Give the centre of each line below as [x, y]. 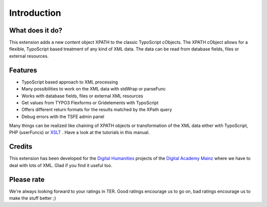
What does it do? [36, 30]
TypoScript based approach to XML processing [70, 82]
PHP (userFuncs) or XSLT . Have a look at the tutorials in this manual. [79, 132]
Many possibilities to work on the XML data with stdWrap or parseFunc [94, 89]
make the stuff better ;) [33, 198]
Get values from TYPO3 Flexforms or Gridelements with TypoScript [90, 103]
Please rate [27, 180]
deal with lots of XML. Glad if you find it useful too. [61, 165]
